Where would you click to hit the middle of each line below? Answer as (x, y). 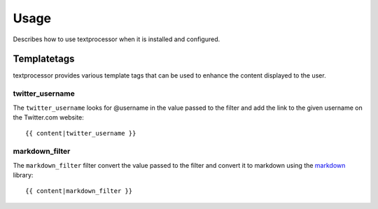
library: (23, 175)
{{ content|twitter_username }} (81, 134)
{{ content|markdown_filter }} (79, 191)
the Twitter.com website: (48, 117)
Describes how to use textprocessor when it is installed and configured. (117, 39)
